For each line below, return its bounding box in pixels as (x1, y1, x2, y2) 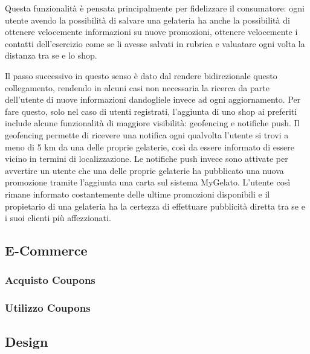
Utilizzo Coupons (5, 300, 91, 315)
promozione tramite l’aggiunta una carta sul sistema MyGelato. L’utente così (5, 176, 291, 188)
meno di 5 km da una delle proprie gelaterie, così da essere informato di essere (5, 140, 294, 153)
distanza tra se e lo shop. (5, 49, 97, 62)
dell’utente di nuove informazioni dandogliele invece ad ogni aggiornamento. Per (5, 93, 301, 106)
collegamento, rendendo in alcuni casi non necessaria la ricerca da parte (5, 81, 270, 94)
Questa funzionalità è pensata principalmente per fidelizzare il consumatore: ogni (5, 2, 305, 14)
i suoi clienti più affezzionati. (5, 211, 111, 224)
